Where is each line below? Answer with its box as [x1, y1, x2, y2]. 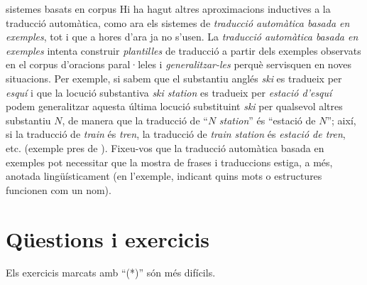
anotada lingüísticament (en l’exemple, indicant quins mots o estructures [6, 168, 322, 183]
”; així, [327, 112, 356, 127]
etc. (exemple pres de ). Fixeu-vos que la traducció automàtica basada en [6, 140, 324, 155]
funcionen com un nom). [6, 182, 111, 197]
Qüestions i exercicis [6, 224, 210, 253]
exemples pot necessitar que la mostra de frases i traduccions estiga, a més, [6, 154, 333, 169]
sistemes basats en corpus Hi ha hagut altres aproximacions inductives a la [6, 1, 331, 16]
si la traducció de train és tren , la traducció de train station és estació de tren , [6, 127, 346, 141]
